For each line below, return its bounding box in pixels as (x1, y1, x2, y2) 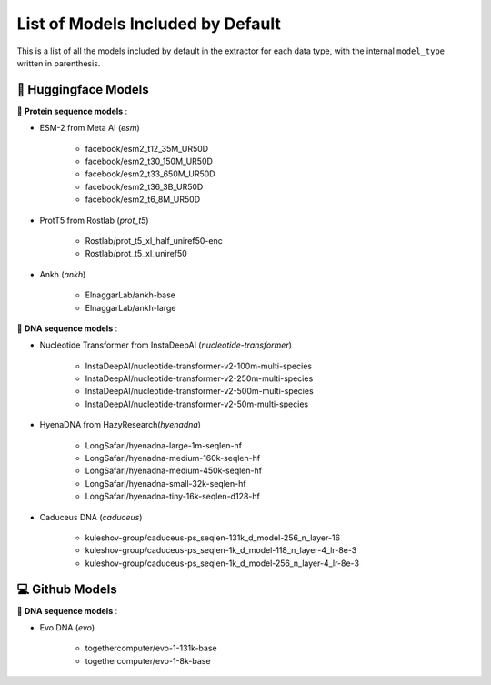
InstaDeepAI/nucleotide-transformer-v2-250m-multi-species (85, 373, 314, 384)
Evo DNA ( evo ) (39, 622, 95, 633)
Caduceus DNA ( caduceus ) (39, 511, 143, 522)
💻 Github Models (16, 581, 117, 597)
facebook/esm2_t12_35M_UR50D (85, 143, 209, 154)
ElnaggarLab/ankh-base (85, 289, 176, 300)
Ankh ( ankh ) (39, 268, 86, 279)
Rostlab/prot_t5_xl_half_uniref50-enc (85, 235, 223, 246)
